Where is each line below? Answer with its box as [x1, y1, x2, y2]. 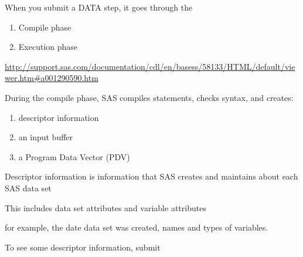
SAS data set [5, 181, 52, 194]
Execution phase [18, 40, 78, 53]
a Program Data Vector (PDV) [18, 150, 130, 163]
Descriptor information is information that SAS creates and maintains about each [5, 170, 298, 182]
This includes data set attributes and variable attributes [5, 201, 206, 214]
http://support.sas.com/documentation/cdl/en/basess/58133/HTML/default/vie [5, 60, 295, 72]
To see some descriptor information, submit [5, 241, 161, 253]
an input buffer [18, 131, 73, 143]
